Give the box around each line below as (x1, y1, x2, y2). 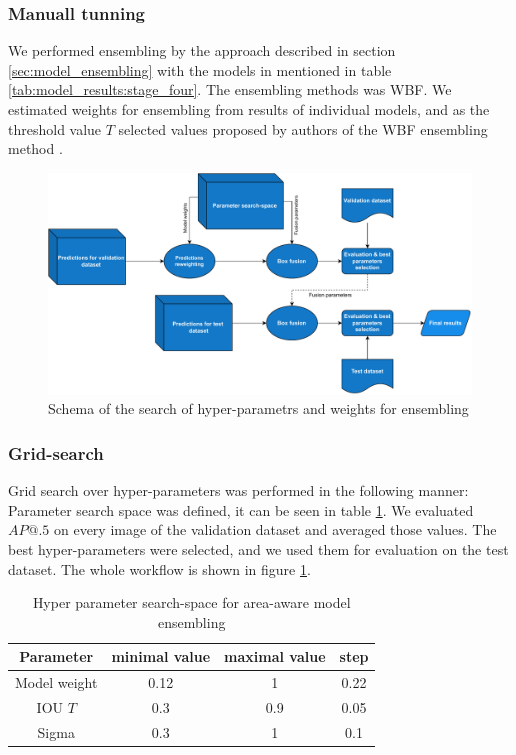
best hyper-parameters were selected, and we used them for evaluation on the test (8, 538, 509, 559)
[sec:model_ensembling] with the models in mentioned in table (8, 59, 392, 80)
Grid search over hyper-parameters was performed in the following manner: (8, 480, 469, 501)
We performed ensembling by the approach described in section (8, 40, 396, 61)
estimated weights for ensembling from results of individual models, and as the (8, 99, 490, 119)
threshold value (8, 118, 102, 139)
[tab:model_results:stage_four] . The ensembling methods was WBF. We (8, 79, 452, 100)
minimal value (111, 646, 211, 667)
